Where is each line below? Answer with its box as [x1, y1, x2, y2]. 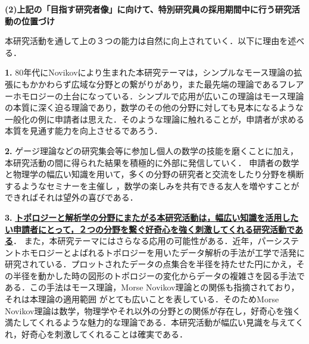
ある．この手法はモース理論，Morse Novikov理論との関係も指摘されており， [5, 281, 299, 293]
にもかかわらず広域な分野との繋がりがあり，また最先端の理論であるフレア [13, 77, 304, 90]
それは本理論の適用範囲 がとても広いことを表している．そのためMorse [5, 293, 279, 305]
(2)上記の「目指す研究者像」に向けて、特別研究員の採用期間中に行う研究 [5, 3, 292, 15]
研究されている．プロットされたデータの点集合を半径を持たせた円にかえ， [5, 258, 296, 270]
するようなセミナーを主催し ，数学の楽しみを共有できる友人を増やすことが [5, 179, 299, 192]
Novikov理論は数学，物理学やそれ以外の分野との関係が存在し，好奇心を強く [5, 304, 301, 317]
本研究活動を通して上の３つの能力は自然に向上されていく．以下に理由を [5, 35, 288, 47]
